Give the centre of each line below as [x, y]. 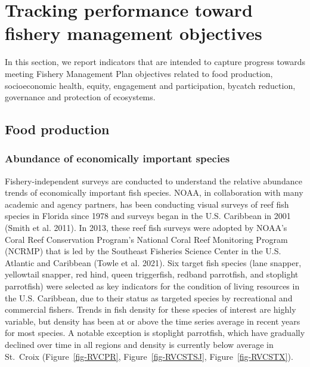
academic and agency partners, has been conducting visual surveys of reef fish [147, 204]
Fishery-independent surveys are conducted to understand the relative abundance [154, 181]
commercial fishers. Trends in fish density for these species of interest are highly [151, 309]
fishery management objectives [134, 33]
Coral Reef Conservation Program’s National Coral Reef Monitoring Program [146, 239]
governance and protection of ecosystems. [80, 97]
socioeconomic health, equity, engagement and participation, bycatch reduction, [150, 85]
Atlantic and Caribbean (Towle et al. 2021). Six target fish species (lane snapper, [153, 262]
